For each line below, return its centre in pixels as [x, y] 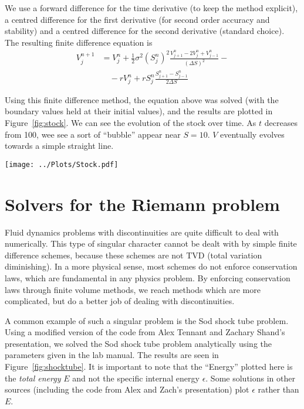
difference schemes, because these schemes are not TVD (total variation [134, 255]
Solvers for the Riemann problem [142, 204]
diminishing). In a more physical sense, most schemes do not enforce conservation [151, 266]
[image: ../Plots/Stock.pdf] [62, 164]
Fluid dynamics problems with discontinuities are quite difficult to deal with [142, 232]
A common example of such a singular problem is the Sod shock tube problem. [147, 320]
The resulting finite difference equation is [79, 42]
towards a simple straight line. [59, 146]
